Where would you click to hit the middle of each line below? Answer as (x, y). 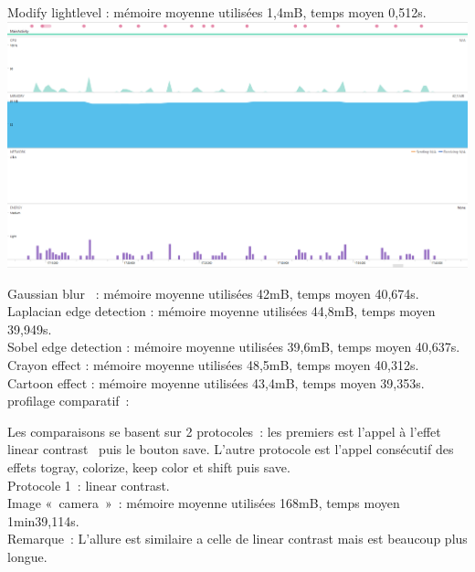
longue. (27, 556)
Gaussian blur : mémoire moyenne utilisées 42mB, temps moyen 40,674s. (213, 293)
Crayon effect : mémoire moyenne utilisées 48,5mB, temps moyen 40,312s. (213, 365)
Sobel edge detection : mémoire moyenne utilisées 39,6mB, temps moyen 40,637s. (234, 347)
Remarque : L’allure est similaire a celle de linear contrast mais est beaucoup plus (237, 539)
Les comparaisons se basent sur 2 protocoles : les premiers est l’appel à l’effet (224, 431)
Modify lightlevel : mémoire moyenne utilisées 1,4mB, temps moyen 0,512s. (217, 12)
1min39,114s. (43, 520)
